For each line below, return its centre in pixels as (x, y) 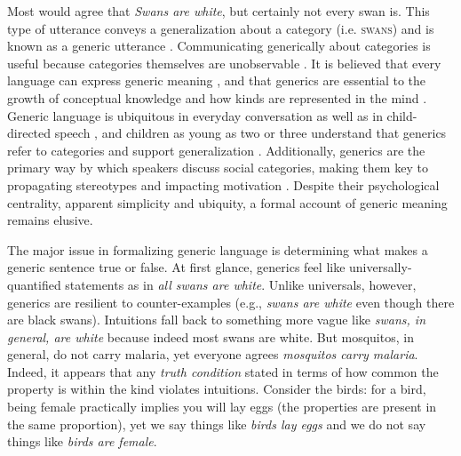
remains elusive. (50, 220)
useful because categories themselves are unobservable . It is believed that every (224, 63)
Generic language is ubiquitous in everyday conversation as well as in (195, 115)
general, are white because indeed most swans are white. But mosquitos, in (211, 336)
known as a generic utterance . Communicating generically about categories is (219, 46)
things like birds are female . (82, 441)
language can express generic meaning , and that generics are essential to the (217, 80)
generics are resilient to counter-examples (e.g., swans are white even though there (231, 302)
